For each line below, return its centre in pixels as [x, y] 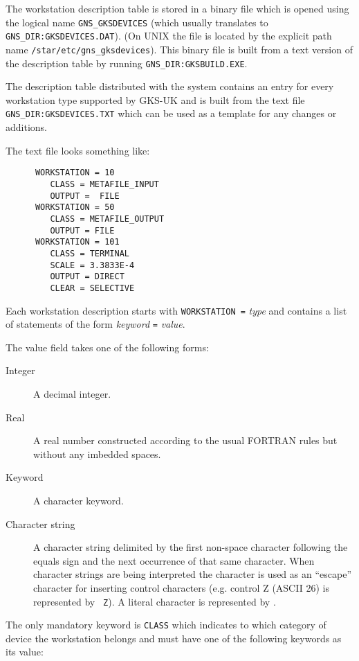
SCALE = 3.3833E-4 [92, 265]
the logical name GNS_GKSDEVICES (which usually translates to [137, 22]
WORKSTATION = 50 [75, 208]
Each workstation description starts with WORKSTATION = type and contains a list [176, 310]
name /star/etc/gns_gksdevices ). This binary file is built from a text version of [179, 49]
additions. [26, 127]
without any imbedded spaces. [97, 453]
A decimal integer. [72, 394]
